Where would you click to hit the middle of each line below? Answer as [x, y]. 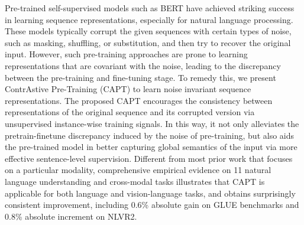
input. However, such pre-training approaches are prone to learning [126, 54]
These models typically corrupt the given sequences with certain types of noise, [148, 31]
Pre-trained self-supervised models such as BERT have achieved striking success [150, 8]
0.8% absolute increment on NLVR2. [71, 216]
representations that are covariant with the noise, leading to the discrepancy [143, 65]
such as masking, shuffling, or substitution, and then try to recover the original [148, 42]
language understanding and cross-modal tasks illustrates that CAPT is [135, 181]
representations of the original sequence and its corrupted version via [130, 112]
